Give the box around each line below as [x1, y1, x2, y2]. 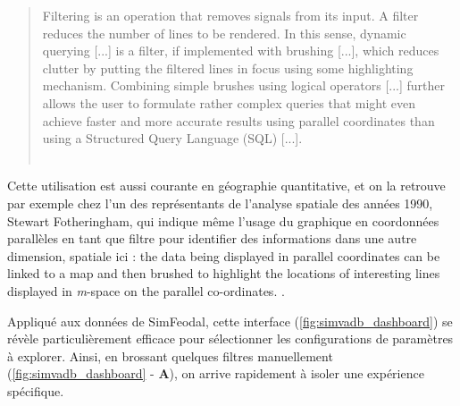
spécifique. [7, 381, 64, 400]
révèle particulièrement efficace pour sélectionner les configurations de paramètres [7, 329, 454, 348]
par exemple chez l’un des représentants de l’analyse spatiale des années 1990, [7, 193, 433, 212]
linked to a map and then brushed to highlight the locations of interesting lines [7, 264, 440, 283]
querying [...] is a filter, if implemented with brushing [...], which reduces [42, 41, 439, 60]
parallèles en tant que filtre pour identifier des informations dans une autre [7, 229, 417, 248]
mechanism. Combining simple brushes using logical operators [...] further [42, 76, 446, 95]
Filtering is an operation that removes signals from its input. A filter [42, 6, 419, 24]
